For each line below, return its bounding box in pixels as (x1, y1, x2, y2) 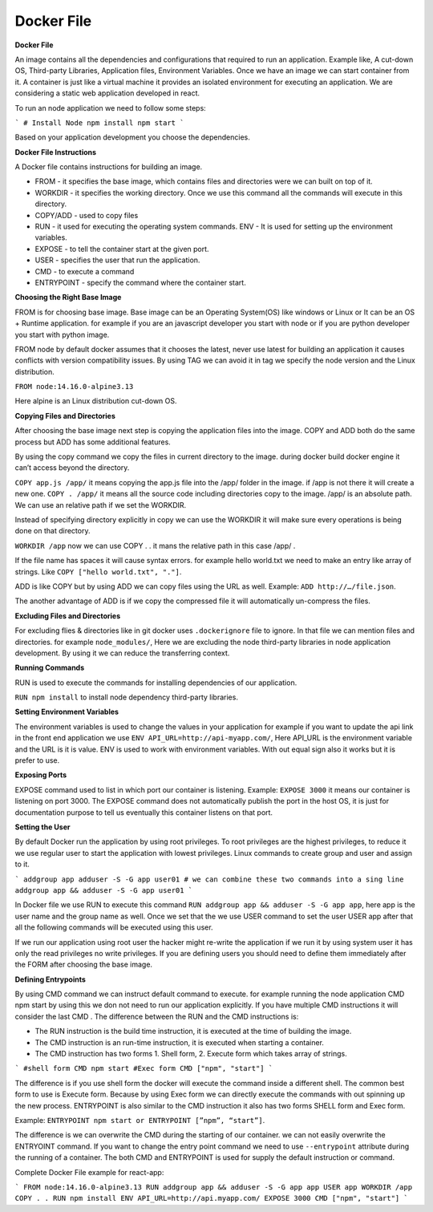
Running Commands (14, 663, 85, 673)
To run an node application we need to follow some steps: (14, 103, 206, 112)
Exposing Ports (14, 770, 67, 780)
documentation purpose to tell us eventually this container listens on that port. (14, 807, 273, 817)
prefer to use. (14, 756, 60, 765)
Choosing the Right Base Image (14, 293, 122, 302)
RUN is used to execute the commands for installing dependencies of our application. (14, 678, 297, 687)
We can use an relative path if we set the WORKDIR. (14, 500, 187, 509)
